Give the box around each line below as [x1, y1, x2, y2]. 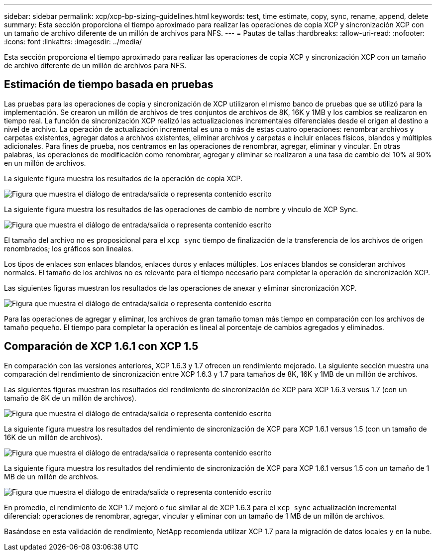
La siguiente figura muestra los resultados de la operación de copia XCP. [4, 174, 243, 183]
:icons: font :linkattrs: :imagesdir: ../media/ [4, 37, 142, 46]
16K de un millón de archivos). [4, 433, 103, 442]
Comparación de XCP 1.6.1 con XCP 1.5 [4, 340, 199, 353]
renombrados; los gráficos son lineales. [4, 244, 133, 253]
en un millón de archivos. [4, 158, 86, 167]
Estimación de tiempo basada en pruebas [4, 78, 214, 91]
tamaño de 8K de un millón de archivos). [4, 393, 136, 402]
